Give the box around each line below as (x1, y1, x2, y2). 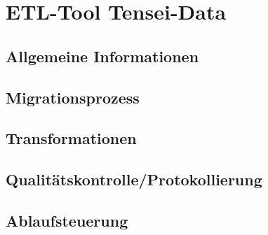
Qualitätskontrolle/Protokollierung (6, 169, 262, 190)
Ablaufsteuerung (6, 209, 128, 231)
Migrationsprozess (6, 86, 140, 108)
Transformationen (6, 127, 137, 149)
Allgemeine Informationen (6, 45, 199, 66)
